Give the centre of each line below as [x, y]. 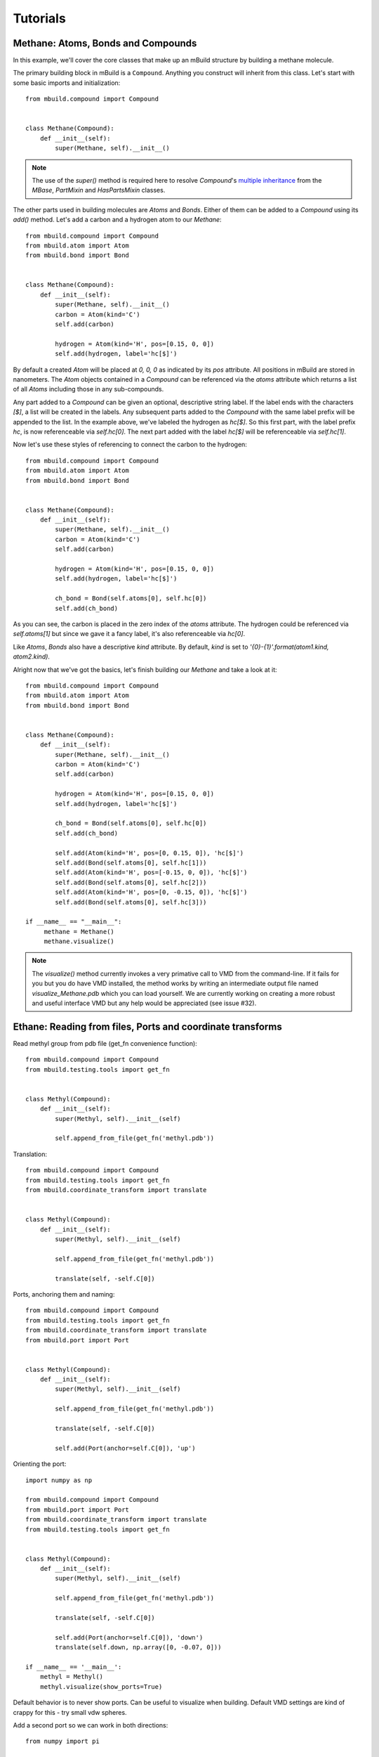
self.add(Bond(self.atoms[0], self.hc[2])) [131, 882]
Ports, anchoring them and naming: [64, 1294]
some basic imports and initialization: [67, 83]
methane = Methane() [79, 932]
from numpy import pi [62, 1742]
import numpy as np [59, 1480]
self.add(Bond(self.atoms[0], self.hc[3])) [131, 902]
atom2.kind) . [32, 656]
